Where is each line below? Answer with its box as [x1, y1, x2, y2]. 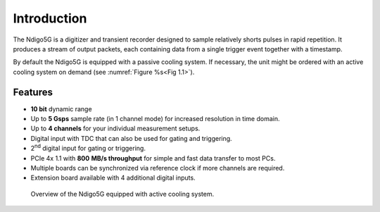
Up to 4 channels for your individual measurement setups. [30, 124, 201, 133]
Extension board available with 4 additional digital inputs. [30, 173, 196, 182]
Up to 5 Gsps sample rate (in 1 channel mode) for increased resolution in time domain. [30, 115, 280, 123]
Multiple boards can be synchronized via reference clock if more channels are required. [30, 163, 285, 172]
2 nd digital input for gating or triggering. [30, 143, 146, 153]
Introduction [13, 11, 87, 26]
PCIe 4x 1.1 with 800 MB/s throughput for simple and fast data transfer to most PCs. [30, 154, 276, 162]
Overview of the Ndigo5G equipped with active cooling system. [30, 189, 215, 198]
